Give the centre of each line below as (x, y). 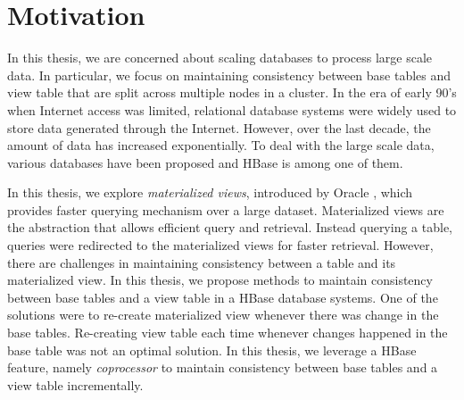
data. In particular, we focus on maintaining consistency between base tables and (229, 75)
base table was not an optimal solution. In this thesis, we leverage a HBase (212, 350)
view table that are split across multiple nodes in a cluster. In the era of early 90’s (232, 92)
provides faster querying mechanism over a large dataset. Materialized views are (226, 209)
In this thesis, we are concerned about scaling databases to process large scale (220, 58)
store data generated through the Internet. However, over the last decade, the (219, 127)
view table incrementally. (75, 384)
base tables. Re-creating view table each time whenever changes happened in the (228, 333)
